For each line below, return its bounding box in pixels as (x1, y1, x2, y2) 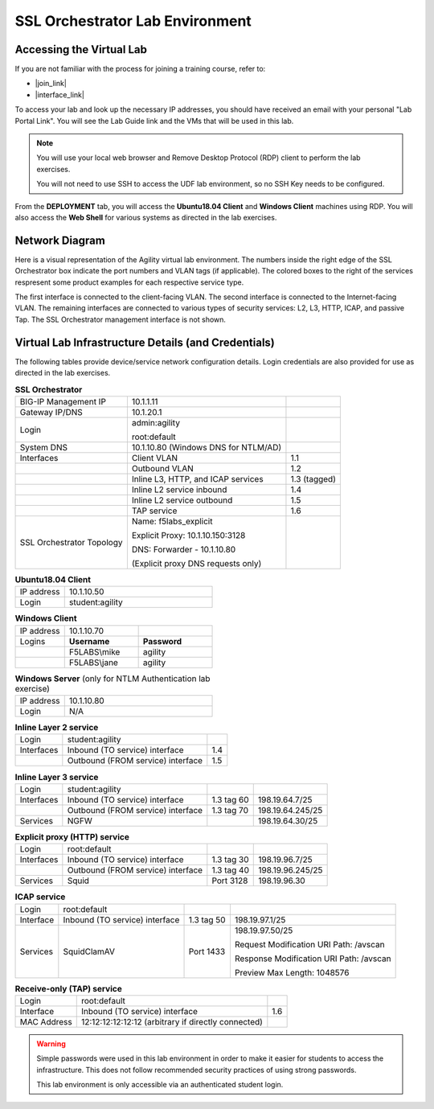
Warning (36, 1038, 66, 1049)
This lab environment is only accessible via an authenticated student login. (36, 1080, 284, 1090)
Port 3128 (211, 875, 248, 886)
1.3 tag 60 (211, 794, 249, 805)
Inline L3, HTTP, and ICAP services (131, 473, 264, 484)
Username (68, 635, 110, 647)
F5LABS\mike (68, 646, 121, 657)
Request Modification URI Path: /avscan (234, 939, 385, 950)
